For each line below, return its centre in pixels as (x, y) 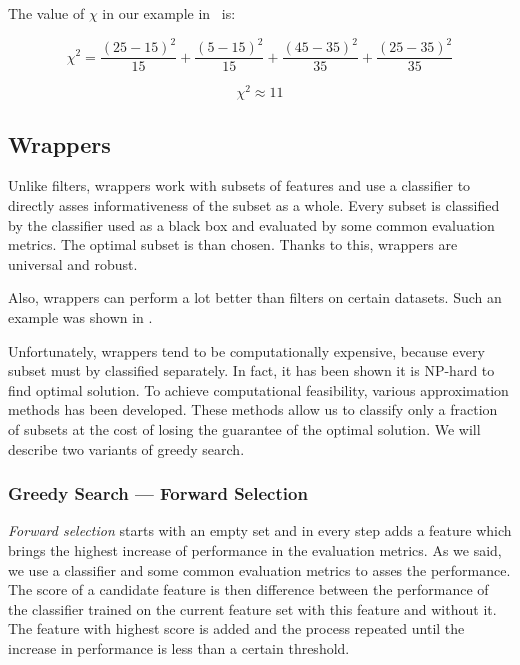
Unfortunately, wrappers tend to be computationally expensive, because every (246, 350)
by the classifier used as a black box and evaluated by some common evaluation (251, 224)
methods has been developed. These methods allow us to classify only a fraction (253, 409)
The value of (46, 13)
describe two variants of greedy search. (126, 448)
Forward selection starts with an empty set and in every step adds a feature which (260, 530)
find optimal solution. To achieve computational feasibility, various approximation (258, 389)
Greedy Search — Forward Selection (158, 493)
